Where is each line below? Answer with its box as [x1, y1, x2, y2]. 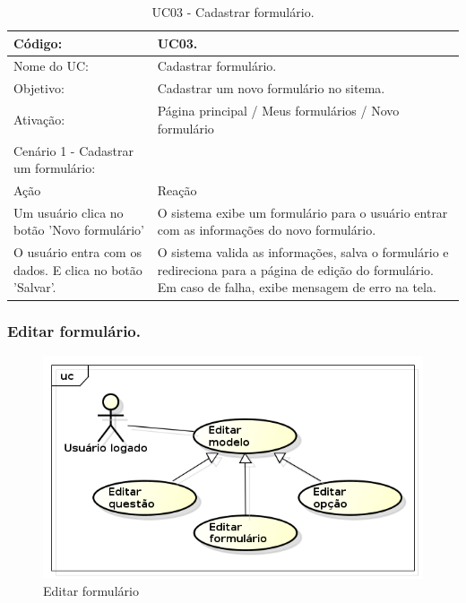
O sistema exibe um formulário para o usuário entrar [157, 202, 448, 221]
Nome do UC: [13, 56, 89, 75]
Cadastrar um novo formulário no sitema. [157, 79, 385, 98]
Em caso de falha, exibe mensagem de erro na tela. [157, 278, 436, 297]
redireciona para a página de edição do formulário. [157, 260, 434, 279]
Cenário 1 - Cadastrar [13, 141, 134, 159]
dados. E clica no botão [13, 260, 142, 279]
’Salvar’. [13, 278, 56, 297]
